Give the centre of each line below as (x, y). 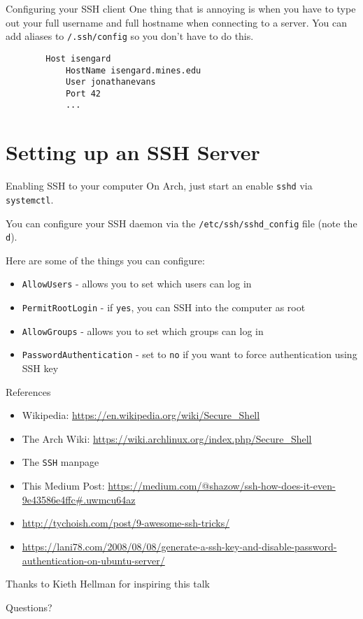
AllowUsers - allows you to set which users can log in (137, 284)
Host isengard (78, 58)
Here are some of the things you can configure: (105, 260)
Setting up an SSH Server (133, 152)
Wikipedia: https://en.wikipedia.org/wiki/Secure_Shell (141, 415)
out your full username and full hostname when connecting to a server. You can (177, 22)
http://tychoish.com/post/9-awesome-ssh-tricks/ (126, 523)
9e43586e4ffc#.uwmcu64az (79, 499)
